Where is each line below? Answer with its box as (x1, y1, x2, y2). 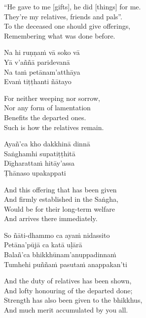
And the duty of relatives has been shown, (4, 275, 132, 286)
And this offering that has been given (4, 184, 117, 194)
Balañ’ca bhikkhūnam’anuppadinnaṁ (4, 249, 116, 260)
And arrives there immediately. (4, 213, 98, 224)
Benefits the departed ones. (4, 112, 86, 122)
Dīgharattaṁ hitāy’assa (4, 158, 75, 168)
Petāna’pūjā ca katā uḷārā (4, 239, 82, 250)
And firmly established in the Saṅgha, (4, 194, 119, 204)
